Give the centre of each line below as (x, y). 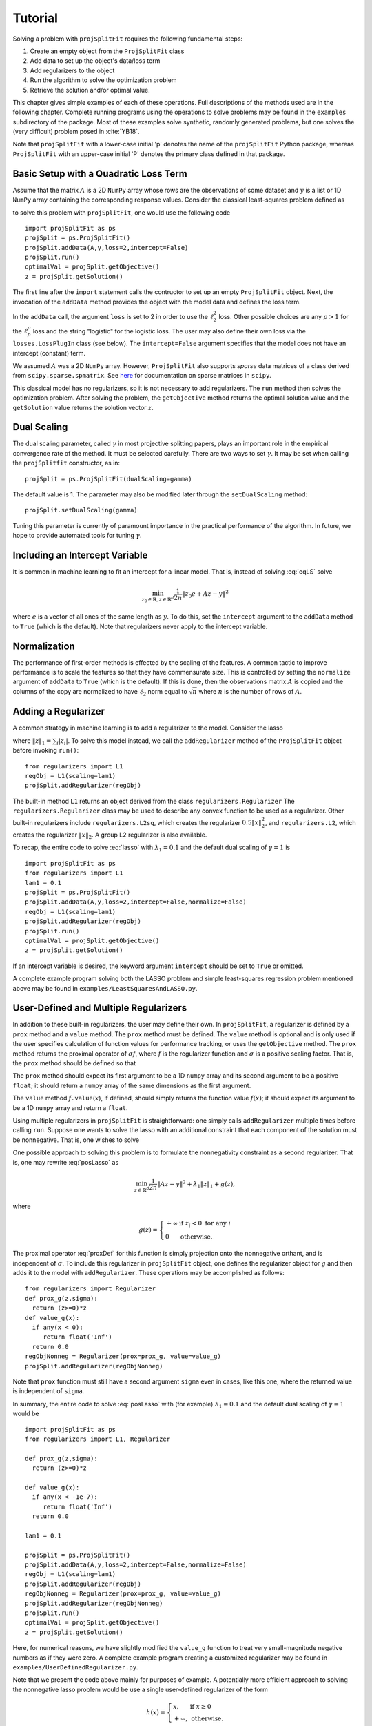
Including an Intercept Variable (80, 555)
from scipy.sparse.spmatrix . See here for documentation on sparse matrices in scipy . (142, 376)
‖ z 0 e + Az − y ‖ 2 (205, 594)
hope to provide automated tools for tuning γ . (77, 536)
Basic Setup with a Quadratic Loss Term (100, 174)
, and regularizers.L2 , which (311, 822)
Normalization (44, 646)
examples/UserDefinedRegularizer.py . (75, 1667)
